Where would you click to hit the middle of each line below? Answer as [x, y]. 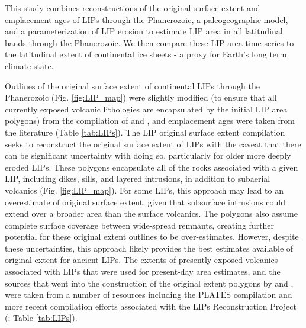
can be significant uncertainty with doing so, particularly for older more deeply [148, 155]
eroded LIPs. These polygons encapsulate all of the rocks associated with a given [152, 167]
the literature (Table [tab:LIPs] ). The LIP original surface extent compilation [145, 132]
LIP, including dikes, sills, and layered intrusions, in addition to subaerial [138, 179]
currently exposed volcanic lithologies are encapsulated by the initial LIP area [146, 109]
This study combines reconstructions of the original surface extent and [133, 8]
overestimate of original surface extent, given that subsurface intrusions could [145, 202]
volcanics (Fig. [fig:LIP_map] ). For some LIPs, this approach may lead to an [144, 190]
